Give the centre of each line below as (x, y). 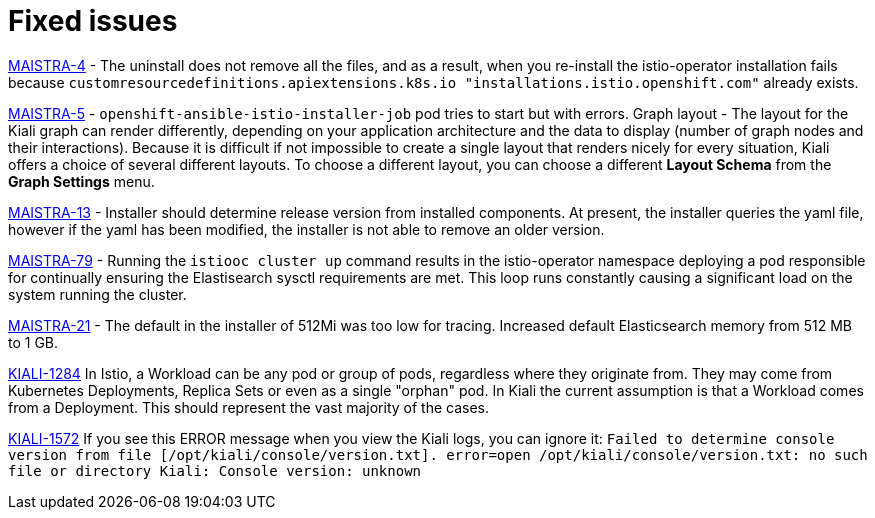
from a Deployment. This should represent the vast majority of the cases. (249, 407)
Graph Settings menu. (81, 181)
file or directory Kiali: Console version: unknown (215, 470)
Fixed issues (93, 21)
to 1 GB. (33, 342)
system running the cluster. (97, 294)
